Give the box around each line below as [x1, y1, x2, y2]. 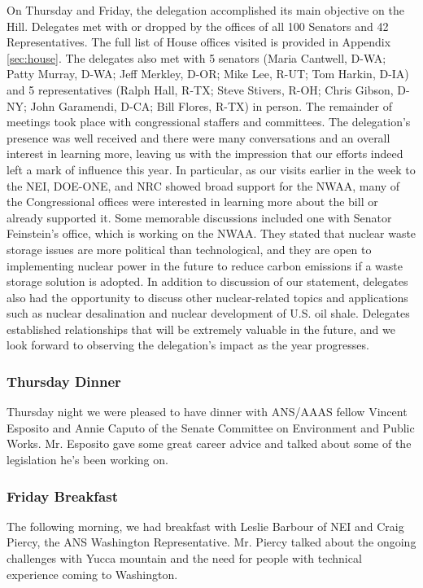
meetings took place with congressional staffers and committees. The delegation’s [7, 113, 411, 130]
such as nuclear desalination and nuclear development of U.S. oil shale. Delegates [7, 305, 410, 322]
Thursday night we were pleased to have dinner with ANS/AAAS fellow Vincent [7, 403, 408, 420]
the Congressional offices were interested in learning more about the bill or [7, 193, 378, 210]
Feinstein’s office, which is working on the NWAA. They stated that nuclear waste [7, 225, 416, 242]
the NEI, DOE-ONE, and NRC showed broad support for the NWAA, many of [7, 177, 400, 194]
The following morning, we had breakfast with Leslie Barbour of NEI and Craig [7, 517, 404, 534]
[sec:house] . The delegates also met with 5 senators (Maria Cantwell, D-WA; [7, 49, 386, 66]
